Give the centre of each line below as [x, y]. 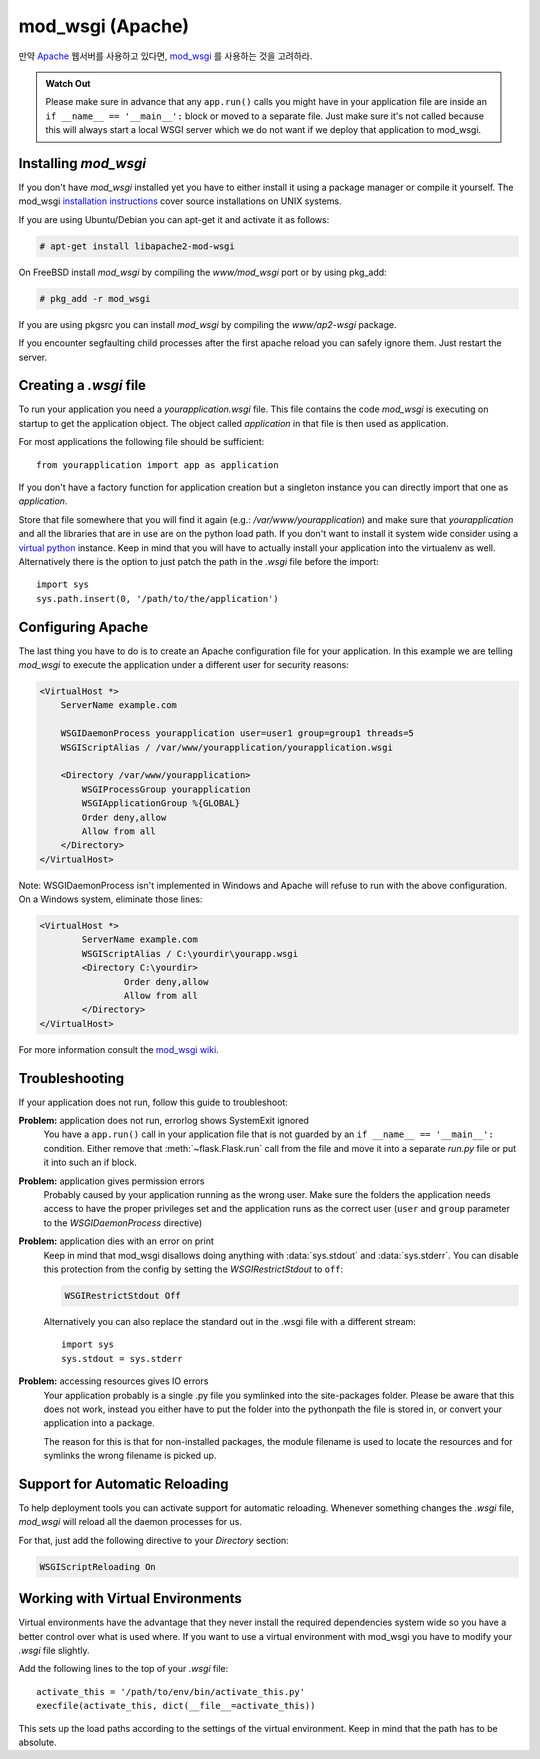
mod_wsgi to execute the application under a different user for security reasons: [183, 665]
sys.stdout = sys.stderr [122, 1358]
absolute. [37, 1742]
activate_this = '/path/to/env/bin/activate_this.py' [170, 1691]
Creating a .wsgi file [82, 385]
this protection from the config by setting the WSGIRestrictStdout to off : [193, 1269]
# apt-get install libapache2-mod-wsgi [137, 246]
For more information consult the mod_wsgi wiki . [118, 1049]
